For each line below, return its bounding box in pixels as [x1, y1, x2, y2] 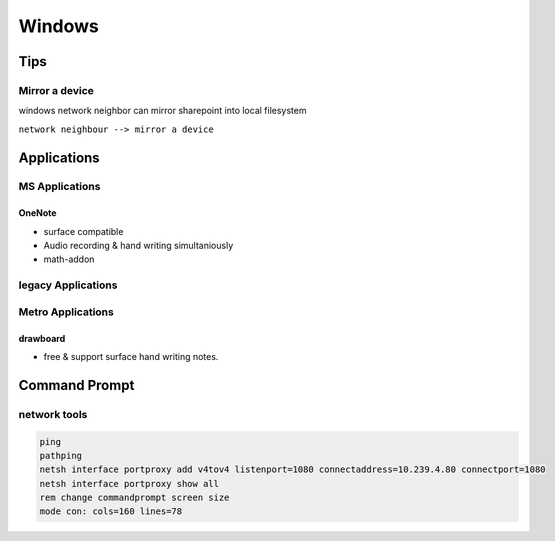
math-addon [43, 253, 95, 265]
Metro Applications [18, 305, 114, 319]
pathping [39, 450, 83, 461]
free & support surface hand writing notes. [43, 350, 219, 362]
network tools [18, 407, 88, 421]
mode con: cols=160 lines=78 [39, 506, 183, 517]
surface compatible [43, 225, 124, 237]
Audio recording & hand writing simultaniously [43, 240, 234, 252]
